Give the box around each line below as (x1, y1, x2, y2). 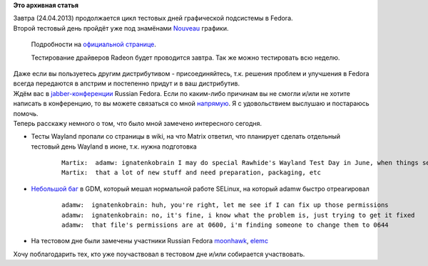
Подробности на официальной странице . (31, 40, 156, 49)
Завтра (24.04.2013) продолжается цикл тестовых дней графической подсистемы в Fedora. (13, 14, 293, 23)
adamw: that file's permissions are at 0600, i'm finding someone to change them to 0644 (61, 221, 389, 229)
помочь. (13, 109, 39, 117)
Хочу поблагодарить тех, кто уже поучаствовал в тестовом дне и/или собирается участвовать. (13, 250, 305, 258)
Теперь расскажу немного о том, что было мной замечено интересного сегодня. (13, 119, 263, 127)
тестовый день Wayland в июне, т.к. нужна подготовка (31, 142, 198, 151)
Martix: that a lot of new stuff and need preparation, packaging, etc (61, 169, 321, 177)
